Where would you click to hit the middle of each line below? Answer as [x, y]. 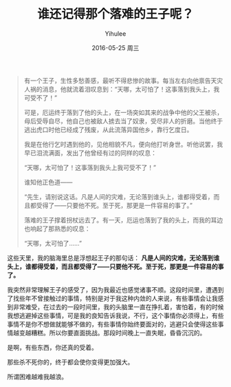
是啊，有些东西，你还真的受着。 [52, 347]
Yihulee [115, 33]
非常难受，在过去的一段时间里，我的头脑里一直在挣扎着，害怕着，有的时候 [118, 306]
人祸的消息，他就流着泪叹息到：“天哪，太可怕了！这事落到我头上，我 [122, 89]
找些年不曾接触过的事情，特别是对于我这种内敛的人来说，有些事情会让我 [115, 298]
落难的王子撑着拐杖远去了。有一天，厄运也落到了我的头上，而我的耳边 [123, 220]
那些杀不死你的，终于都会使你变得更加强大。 [70, 362]
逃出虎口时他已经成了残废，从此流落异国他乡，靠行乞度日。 [108, 129]
